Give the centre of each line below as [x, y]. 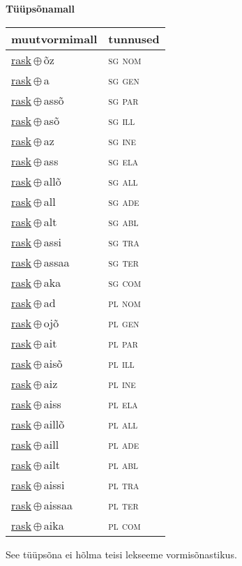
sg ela [123, 161]
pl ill [121, 363]
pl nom [124, 302]
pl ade [124, 444]
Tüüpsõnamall [40, 8]
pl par [123, 343]
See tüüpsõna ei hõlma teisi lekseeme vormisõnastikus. [121, 554]
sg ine [122, 140]
